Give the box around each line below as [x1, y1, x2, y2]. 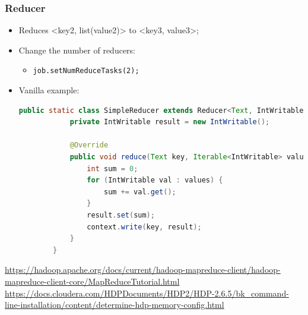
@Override [69, 141, 109, 150]
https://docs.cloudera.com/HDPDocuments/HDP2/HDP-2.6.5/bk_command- [5, 286, 289, 299]
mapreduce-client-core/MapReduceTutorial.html [5, 275, 180, 287]
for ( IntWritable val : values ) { [87, 176, 223, 185]
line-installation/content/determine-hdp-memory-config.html [5, 298, 224, 311]
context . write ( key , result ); [87, 222, 202, 231]
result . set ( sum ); [87, 211, 155, 219]
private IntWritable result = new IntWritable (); [69, 118, 270, 127]
